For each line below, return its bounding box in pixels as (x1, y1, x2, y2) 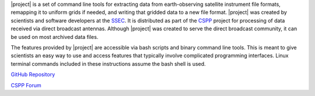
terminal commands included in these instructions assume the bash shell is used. (10, 60, 206, 67)
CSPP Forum (10, 81, 41, 88)
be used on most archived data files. (10, 33, 99, 40)
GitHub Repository (10, 71, 55, 78)
